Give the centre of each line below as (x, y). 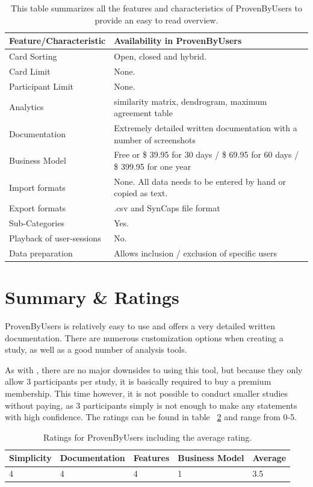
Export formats (38, 208)
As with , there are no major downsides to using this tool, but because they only (154, 369)
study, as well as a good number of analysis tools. (96, 349)
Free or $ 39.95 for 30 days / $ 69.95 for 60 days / (206, 154)
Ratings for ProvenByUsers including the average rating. (147, 437)
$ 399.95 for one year (153, 166)
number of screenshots (155, 139)
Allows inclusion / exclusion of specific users (196, 253)
